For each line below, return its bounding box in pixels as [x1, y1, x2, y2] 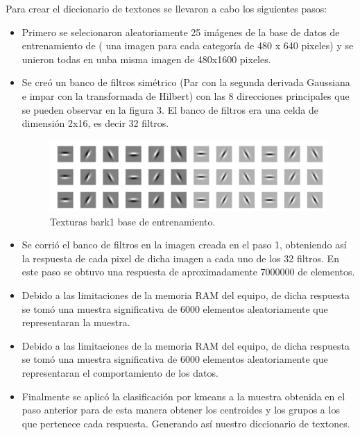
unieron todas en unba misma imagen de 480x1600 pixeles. [22, 51, 271, 66]
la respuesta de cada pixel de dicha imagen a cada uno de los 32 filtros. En [22, 250, 339, 265]
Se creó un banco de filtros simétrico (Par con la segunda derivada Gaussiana [22, 75, 350, 89]
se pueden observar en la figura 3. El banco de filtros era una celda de [22, 102, 319, 117]
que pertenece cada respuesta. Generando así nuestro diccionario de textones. [22, 416, 350, 430]
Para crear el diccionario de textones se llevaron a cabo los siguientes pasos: [6, 1, 327, 15]
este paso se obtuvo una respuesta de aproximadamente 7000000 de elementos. [22, 264, 355, 279]
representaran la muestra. [22, 315, 130, 330]
